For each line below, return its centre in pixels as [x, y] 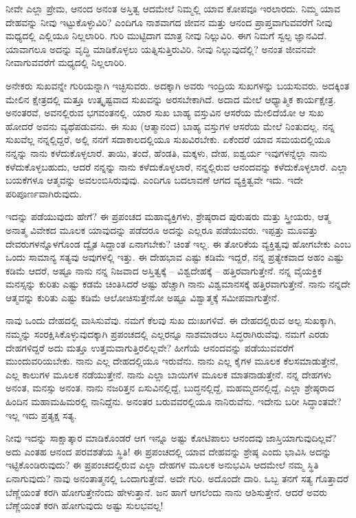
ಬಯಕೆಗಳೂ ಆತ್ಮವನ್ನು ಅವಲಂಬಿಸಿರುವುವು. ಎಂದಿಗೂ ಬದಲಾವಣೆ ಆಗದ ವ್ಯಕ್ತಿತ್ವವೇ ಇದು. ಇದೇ [155, 180]
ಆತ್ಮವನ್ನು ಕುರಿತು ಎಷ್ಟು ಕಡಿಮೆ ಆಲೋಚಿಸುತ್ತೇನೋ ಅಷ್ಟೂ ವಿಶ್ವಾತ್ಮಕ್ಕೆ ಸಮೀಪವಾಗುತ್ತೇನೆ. [143, 297]
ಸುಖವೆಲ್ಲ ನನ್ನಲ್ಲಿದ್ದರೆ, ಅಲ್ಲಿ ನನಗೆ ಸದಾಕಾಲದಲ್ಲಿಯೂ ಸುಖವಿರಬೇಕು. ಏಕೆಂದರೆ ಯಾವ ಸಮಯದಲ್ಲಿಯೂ [168, 139]
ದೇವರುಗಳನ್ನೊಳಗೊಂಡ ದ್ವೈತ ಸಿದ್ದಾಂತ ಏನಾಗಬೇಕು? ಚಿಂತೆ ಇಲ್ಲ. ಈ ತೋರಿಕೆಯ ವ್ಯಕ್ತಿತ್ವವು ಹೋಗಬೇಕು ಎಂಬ [178, 243]
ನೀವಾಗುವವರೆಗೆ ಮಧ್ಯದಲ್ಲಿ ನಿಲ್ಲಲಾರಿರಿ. [66, 62]
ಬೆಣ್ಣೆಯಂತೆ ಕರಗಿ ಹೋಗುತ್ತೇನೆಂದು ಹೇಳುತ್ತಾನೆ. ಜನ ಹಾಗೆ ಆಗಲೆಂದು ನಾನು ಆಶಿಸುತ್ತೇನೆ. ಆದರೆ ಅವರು [167, 492]
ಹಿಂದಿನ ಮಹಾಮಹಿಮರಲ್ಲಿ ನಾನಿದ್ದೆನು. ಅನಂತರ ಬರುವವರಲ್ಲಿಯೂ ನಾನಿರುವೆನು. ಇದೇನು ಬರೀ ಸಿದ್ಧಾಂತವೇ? [174, 401]
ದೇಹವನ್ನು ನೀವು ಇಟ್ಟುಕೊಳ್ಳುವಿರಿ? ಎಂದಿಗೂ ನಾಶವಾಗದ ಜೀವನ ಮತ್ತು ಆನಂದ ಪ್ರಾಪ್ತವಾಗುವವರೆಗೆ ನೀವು [169, 22]
